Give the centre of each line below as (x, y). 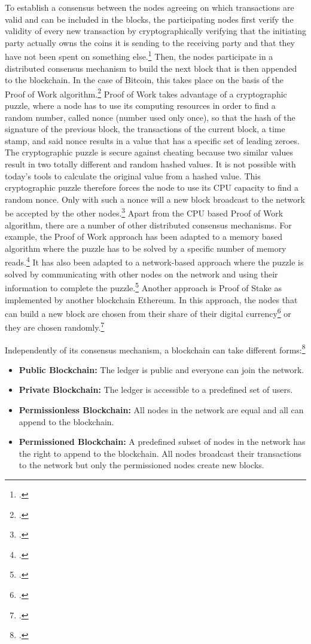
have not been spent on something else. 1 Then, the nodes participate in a (139, 56)
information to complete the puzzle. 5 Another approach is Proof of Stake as (143, 287)
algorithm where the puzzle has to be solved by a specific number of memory (146, 248)
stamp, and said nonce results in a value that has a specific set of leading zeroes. (152, 140)
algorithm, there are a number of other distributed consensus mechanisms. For (148, 225)
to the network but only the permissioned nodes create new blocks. (141, 465)
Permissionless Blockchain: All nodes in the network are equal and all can (161, 410)
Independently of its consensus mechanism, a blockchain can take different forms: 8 (155, 349)
